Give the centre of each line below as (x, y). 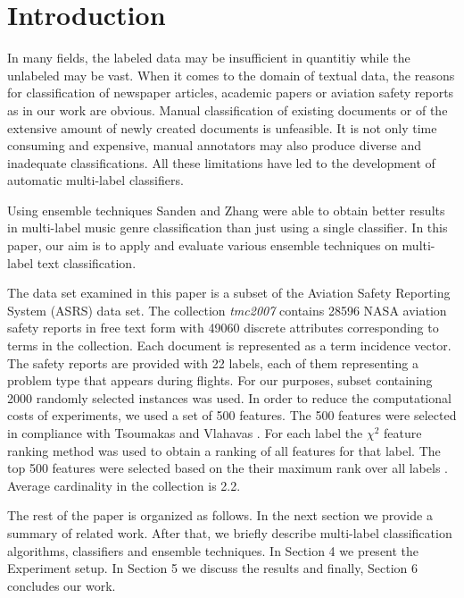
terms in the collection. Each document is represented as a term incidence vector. (229, 345)
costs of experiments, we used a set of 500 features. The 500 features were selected (232, 415)
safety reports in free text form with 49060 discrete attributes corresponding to (223, 328)
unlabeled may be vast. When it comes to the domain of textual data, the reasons (231, 75)
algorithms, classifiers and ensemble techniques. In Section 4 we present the (213, 550)
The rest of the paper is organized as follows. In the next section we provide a (220, 515)
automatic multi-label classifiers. (95, 180)
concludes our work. (62, 585)
